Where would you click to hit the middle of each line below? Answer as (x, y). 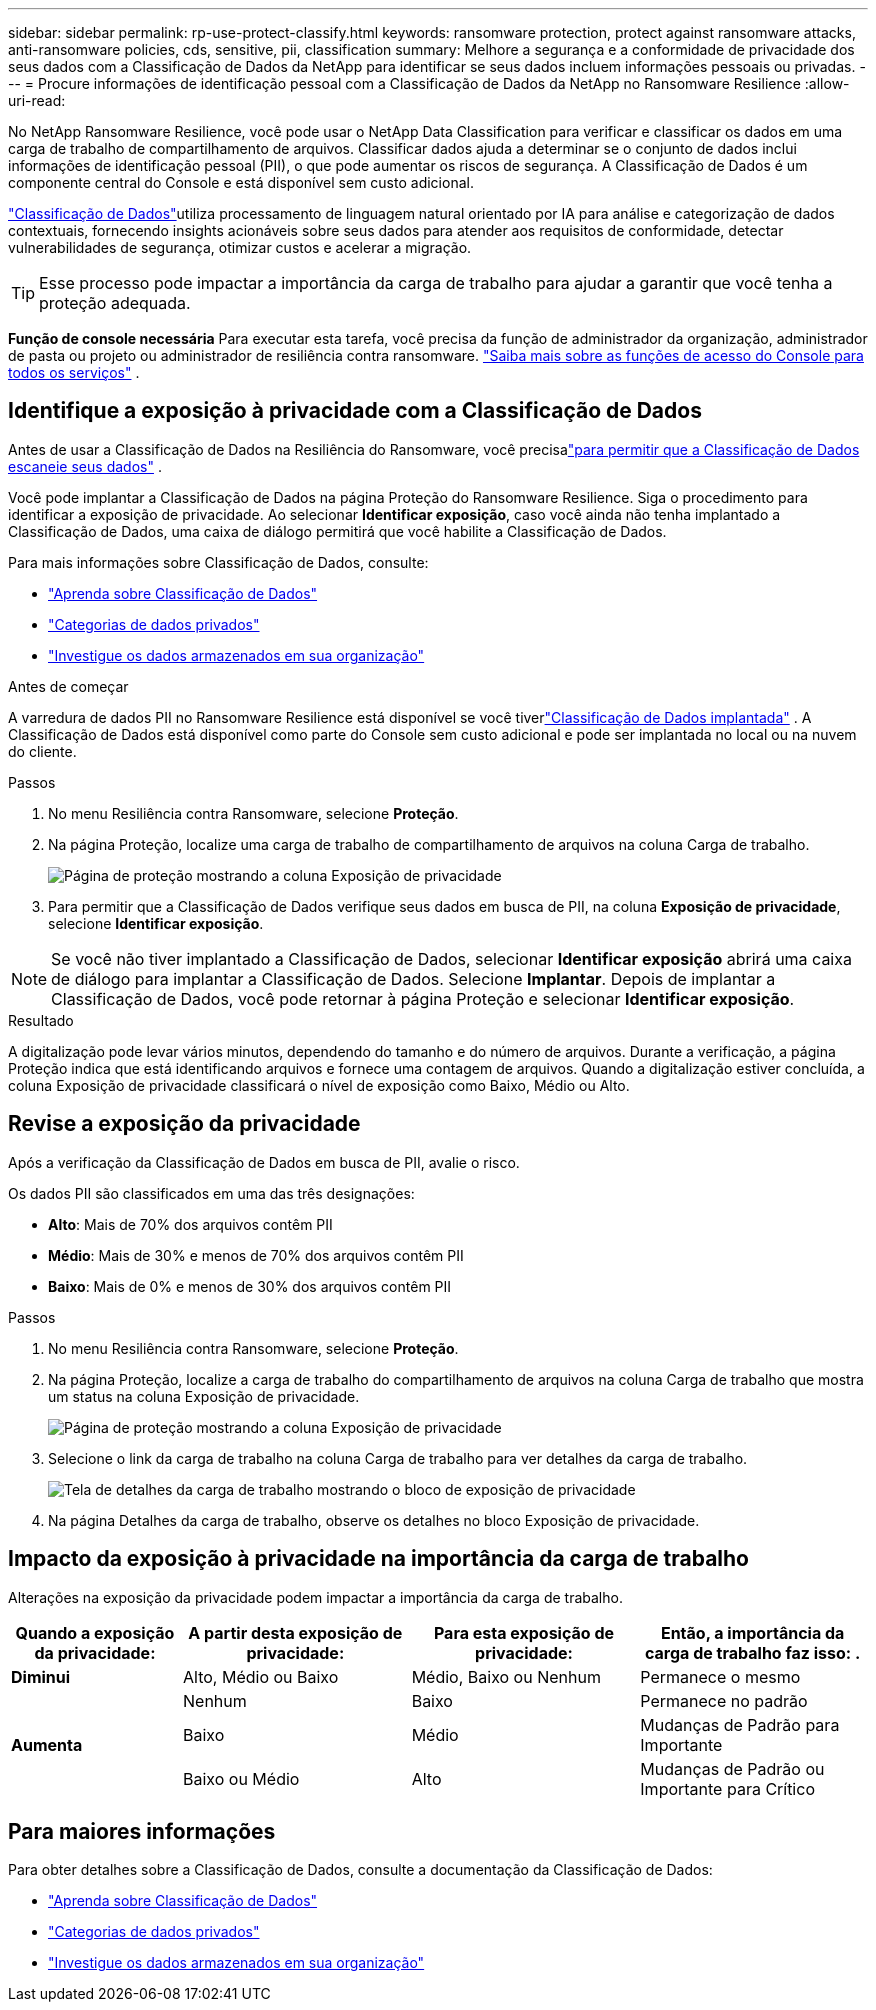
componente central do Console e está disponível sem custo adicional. (241, 182)
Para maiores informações (142, 1831)
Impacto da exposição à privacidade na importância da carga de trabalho (378, 1559)
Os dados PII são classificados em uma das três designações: (211, 1193)
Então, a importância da (752, 1632)
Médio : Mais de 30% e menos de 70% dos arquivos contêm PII (256, 1255)
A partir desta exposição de (295, 1632)
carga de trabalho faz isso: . (753, 1652)
